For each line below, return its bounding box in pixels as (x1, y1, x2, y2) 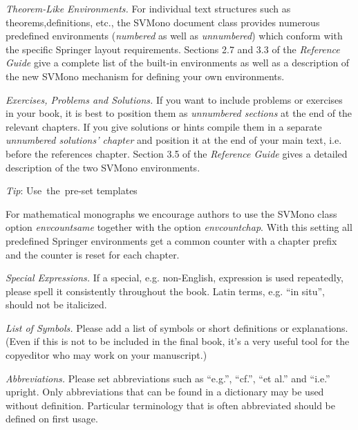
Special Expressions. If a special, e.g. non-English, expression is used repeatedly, (6, 270, 343, 285)
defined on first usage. (6, 411, 98, 426)
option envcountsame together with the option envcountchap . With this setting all (6, 220, 352, 234)
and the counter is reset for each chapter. (6, 247, 180, 261)
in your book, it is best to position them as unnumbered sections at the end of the (6, 106, 352, 120)
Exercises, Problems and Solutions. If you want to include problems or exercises (6, 92, 343, 106)
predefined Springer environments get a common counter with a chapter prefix (6, 233, 337, 247)
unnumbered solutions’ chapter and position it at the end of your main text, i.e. (6, 133, 342, 147)
